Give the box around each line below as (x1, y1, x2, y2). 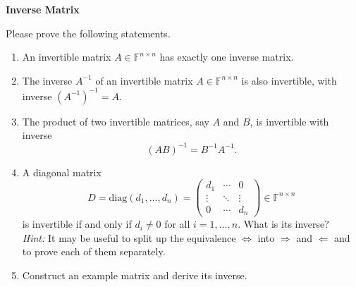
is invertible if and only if (22, 216, 132, 231)
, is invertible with (250, 114, 329, 128)
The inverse (22, 73, 73, 87)
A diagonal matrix (22, 164, 102, 179)
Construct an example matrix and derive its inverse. (22, 268, 247, 282)
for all (164, 216, 190, 231)
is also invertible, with (241, 73, 337, 87)
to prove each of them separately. (22, 244, 166, 259)
